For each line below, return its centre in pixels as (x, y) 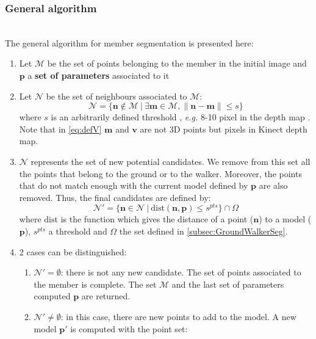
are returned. (106, 296)
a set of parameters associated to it (99, 75)
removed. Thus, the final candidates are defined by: (115, 197)
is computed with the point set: (129, 328)
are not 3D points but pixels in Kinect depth (224, 129)
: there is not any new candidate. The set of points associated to (181, 272)
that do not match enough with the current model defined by (134, 185)
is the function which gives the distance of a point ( (157, 219)
